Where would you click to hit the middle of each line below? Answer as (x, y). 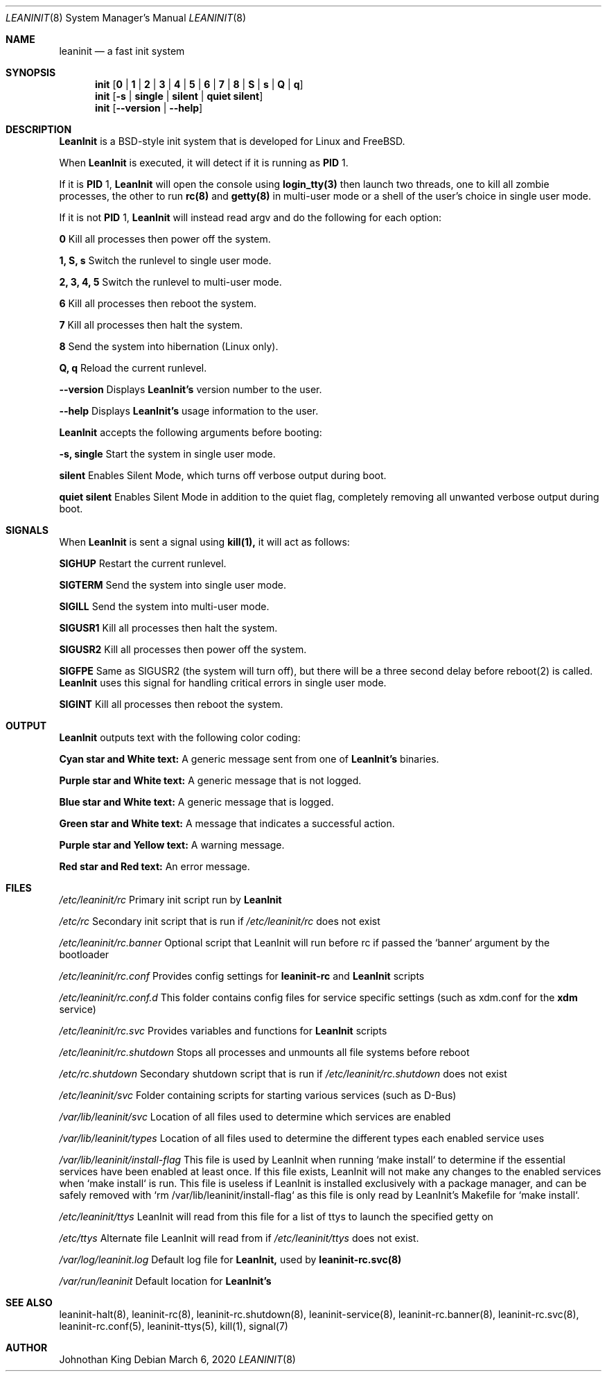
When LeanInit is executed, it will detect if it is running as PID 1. (204, 163)
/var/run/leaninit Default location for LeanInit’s (165, 1281)
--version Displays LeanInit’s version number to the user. (191, 389)
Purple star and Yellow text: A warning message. (172, 845)
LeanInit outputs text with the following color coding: (180, 737)
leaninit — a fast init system (122, 51)
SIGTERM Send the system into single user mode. (173, 585)
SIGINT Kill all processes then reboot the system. (171, 704)
